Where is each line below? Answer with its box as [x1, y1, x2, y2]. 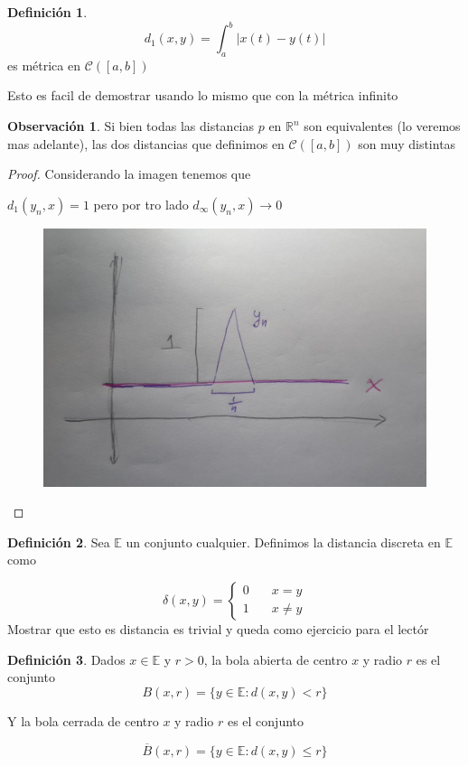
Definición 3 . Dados [7, 649, 126, 668]
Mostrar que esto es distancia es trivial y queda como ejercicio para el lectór [7, 619, 429, 638]
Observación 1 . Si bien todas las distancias [7, 117, 255, 135]
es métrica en [7, 55, 80, 74]
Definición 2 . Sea [7, 532, 110, 551]
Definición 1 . [7, 3, 88, 21]
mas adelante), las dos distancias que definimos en [7, 134, 285, 153]
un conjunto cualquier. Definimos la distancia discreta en [126, 532, 441, 551]
